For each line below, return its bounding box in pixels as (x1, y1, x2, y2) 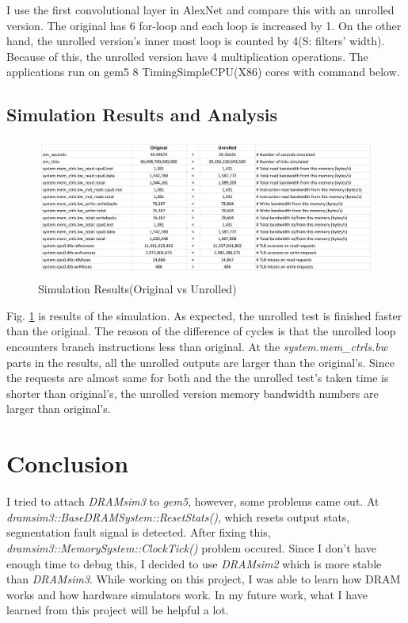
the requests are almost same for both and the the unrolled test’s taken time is (6, 369, 389, 386)
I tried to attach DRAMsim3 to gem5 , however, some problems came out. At (6, 493, 379, 510)
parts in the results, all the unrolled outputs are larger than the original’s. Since (6, 354, 395, 370)
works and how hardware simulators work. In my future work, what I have (6, 586, 368, 602)
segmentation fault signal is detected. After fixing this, (6, 524, 271, 541)
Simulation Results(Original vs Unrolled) (38, 281, 237, 297)
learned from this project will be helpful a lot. (6, 602, 229, 618)
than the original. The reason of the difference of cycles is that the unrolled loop (6, 323, 396, 339)
